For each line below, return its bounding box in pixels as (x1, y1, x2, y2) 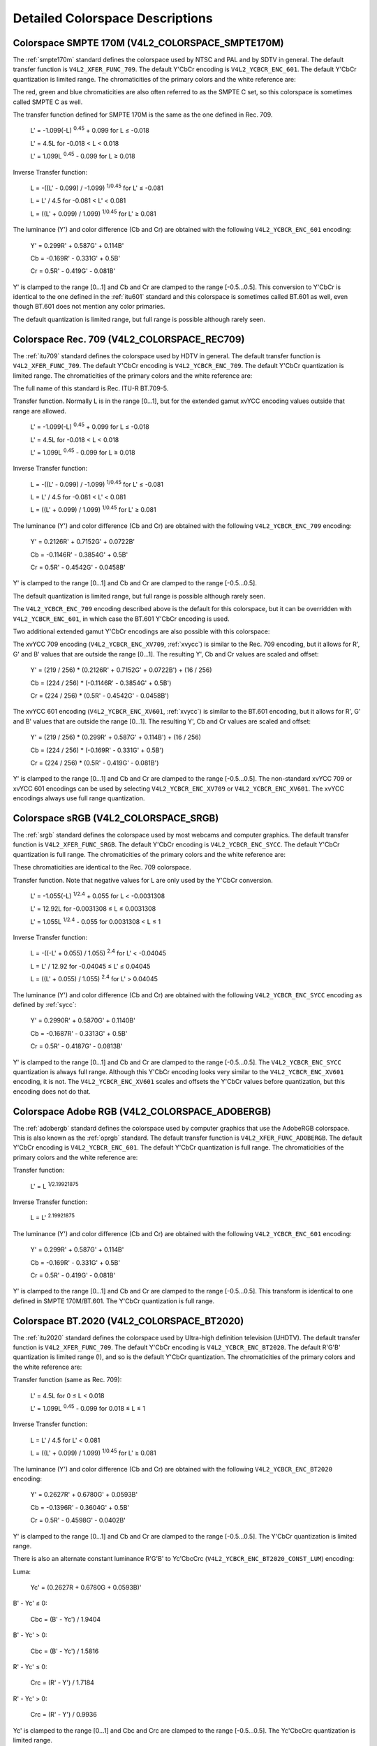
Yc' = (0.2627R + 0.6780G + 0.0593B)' (30, 1583, 142, 1592)
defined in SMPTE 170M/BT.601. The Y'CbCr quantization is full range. (13, 1296, 215, 1305)
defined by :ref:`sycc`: (13, 1001, 77, 1009)
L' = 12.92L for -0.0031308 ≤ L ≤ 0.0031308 (30, 904, 156, 913)
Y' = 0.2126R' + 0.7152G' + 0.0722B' (30, 538, 135, 546)
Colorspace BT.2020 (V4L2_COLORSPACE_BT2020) (13, 1315, 244, 1327)
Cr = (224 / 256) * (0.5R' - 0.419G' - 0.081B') (30, 758, 159, 767)
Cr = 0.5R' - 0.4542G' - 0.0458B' (30, 563, 126, 572)
